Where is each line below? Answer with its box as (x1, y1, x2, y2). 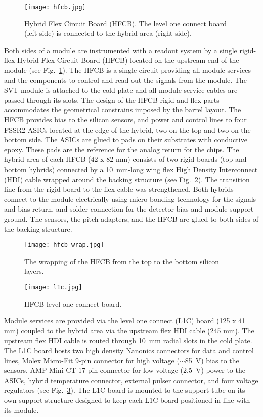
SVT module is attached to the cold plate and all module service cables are (4, 85, 238, 95)
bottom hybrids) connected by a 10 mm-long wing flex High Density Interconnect (4, 163, 258, 174)
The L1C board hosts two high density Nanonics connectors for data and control (4, 345, 254, 355)
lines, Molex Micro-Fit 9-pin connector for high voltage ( (4, 355, 180, 365)
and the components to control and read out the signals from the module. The (4, 74, 247, 85)
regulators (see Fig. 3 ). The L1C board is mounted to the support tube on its (4, 385, 245, 395)
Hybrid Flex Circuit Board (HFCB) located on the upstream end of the (17, 55, 239, 65)
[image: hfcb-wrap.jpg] (24, 241, 104, 249)
